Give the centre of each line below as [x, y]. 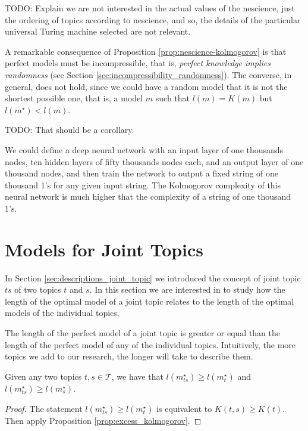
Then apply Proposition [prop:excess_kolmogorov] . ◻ [103, 420]
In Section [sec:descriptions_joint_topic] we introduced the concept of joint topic [153, 277]
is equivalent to [184, 408]
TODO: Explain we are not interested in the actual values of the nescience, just [150, 8]
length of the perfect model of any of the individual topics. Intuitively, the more [150, 344]
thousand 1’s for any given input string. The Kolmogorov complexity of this [143, 185]
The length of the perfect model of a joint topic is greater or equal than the [143, 333]
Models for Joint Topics [104, 249]
